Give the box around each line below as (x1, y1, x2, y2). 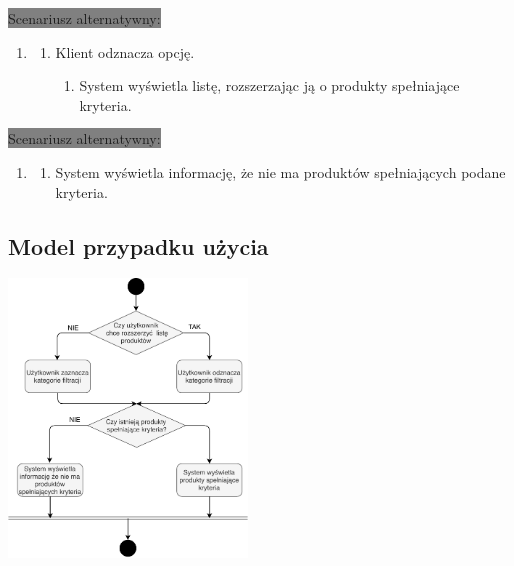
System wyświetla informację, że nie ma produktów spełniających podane (55, 161, 506, 182)
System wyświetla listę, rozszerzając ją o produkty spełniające (79, 75, 460, 96)
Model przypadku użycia (8, 230, 269, 261)
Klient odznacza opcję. (55, 41, 195, 62)
